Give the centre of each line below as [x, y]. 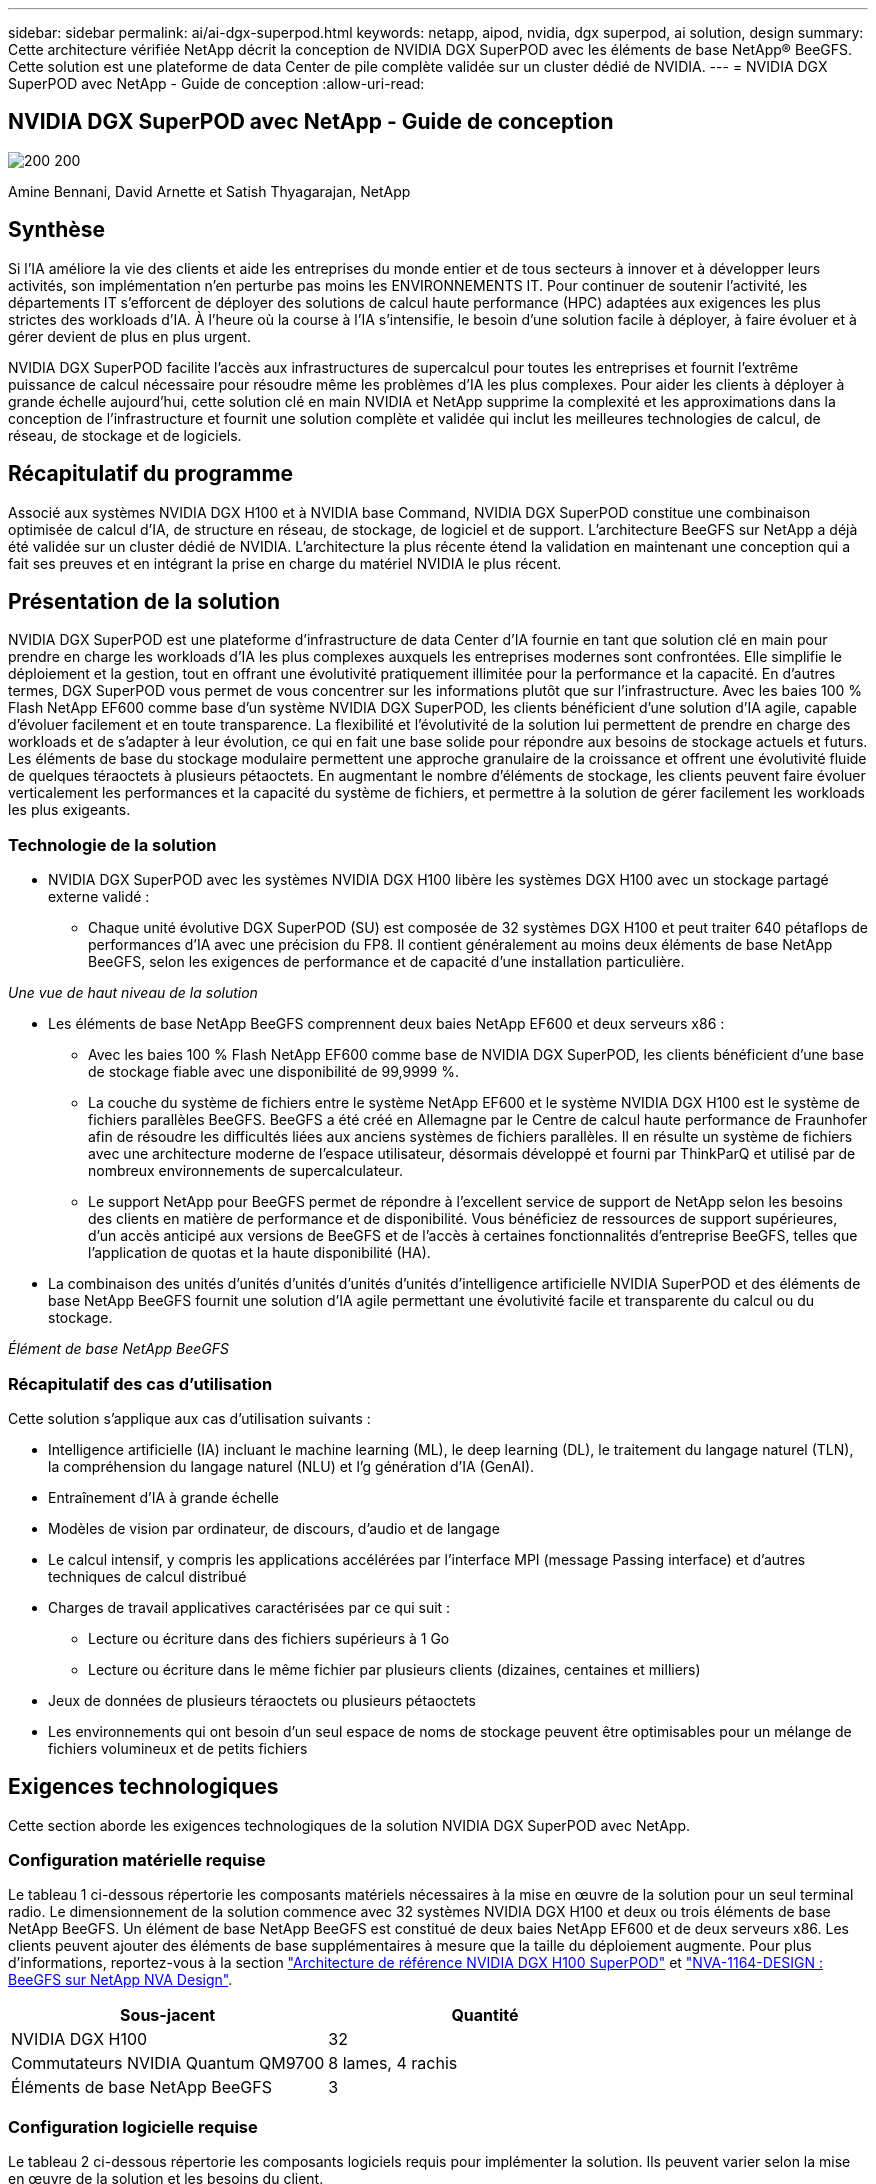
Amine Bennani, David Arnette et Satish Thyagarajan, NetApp [209, 191]
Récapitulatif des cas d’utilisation [140, 1383]
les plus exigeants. [69, 810]
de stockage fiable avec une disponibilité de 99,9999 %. [273, 1072]
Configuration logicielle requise [133, 2126]
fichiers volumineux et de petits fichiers [178, 1748]
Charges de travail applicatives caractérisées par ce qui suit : [249, 1607]
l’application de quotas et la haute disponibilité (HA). [259, 1253]
